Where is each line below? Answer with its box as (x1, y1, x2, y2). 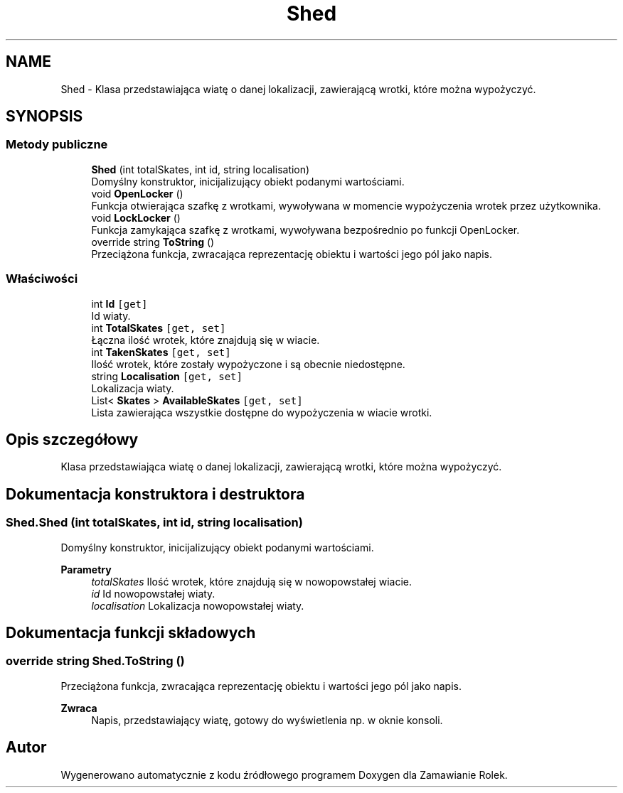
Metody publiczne (6, 137, 108, 152)
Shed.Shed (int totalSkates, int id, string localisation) (6, 515, 303, 530)
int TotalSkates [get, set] (91, 321, 226, 334)
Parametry (60, 563, 112, 576)
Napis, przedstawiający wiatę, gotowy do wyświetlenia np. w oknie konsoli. (91, 713, 443, 726)
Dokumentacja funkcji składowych (6, 624, 256, 642)
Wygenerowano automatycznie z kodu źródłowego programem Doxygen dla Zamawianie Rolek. (60, 768, 508, 781)
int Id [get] (91, 297, 148, 310)
